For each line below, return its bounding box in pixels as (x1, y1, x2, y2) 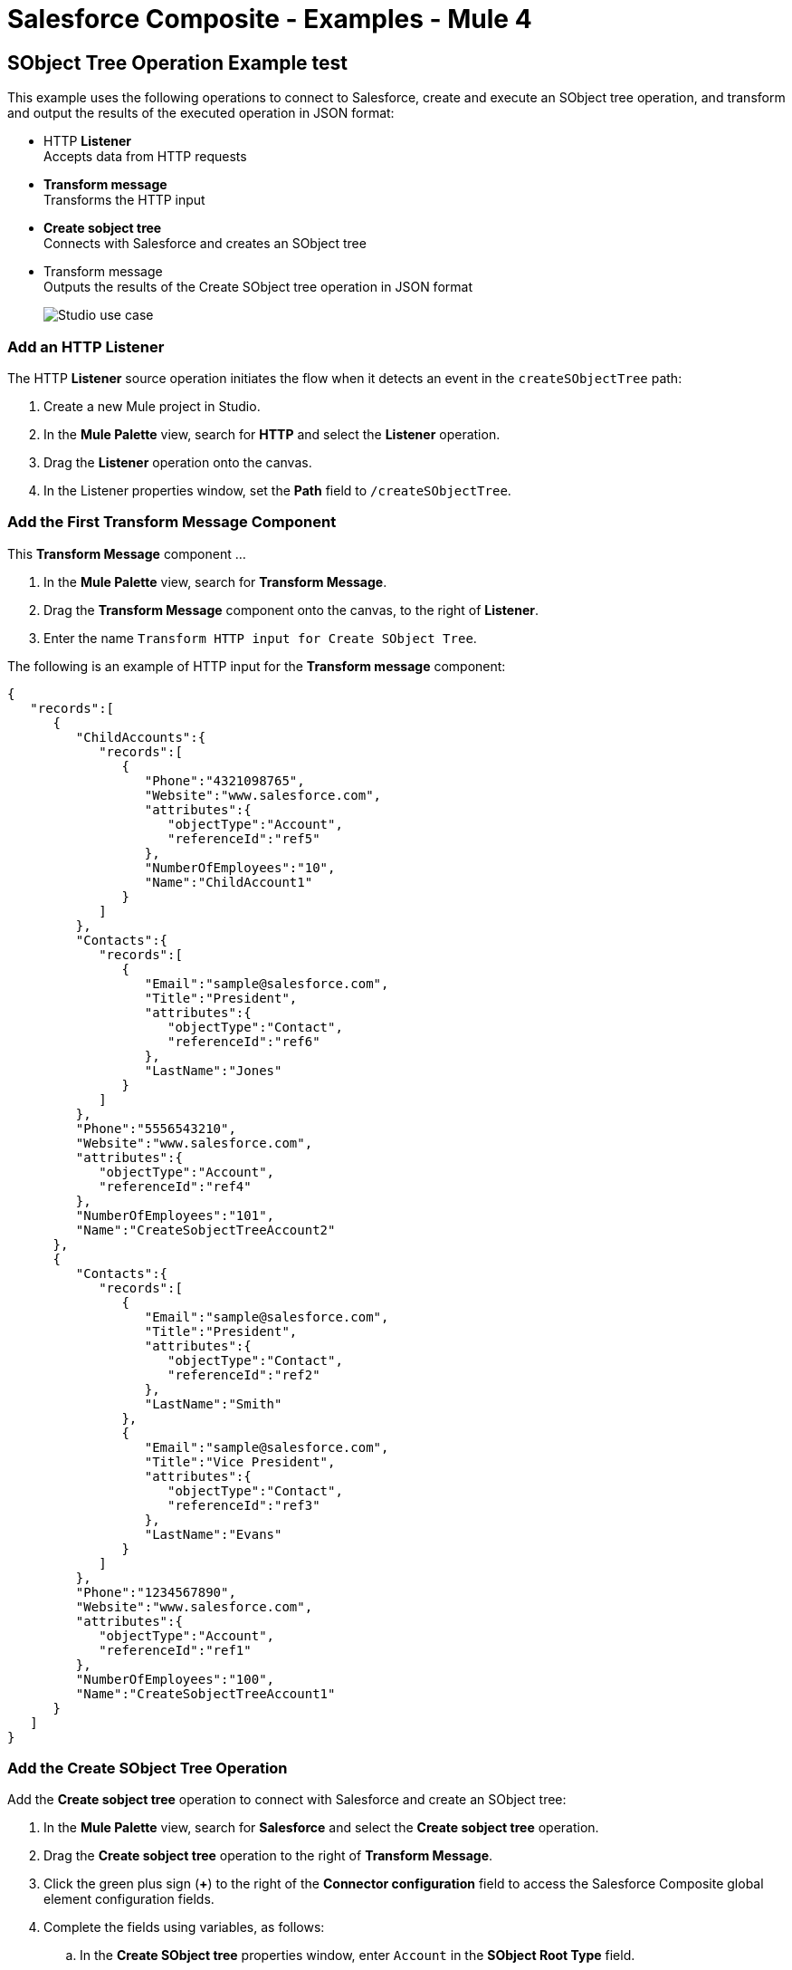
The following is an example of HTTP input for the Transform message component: (7, 658, 506, 674)
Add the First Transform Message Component (7, 513, 337, 532)
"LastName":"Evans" (144, 1526, 282, 1542)
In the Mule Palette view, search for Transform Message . (43, 573, 387, 590)
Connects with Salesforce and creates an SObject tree (43, 235, 367, 252)
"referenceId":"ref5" (167, 831, 320, 846)
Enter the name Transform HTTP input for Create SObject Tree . (43, 629, 477, 646)
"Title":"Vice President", (144, 1454, 336, 1469)
